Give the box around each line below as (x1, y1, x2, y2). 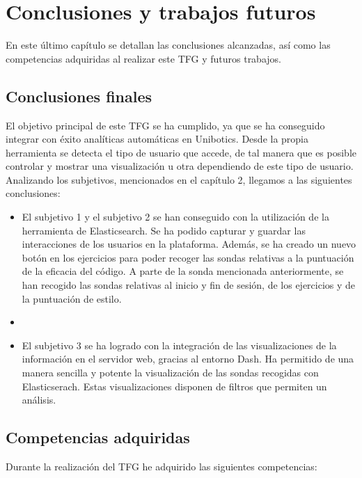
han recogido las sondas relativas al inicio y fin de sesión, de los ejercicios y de (22, 278, 356, 292)
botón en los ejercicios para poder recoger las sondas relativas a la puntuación (22, 250, 354, 264)
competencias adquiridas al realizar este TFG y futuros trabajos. (6, 51, 281, 65)
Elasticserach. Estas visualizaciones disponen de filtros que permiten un (22, 379, 327, 393)
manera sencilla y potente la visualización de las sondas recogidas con (22, 365, 319, 380)
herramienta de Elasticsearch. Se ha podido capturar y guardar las (22, 223, 306, 237)
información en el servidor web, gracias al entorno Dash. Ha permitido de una (22, 351, 354, 366)
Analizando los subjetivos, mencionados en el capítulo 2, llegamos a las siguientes (6, 172, 352, 186)
